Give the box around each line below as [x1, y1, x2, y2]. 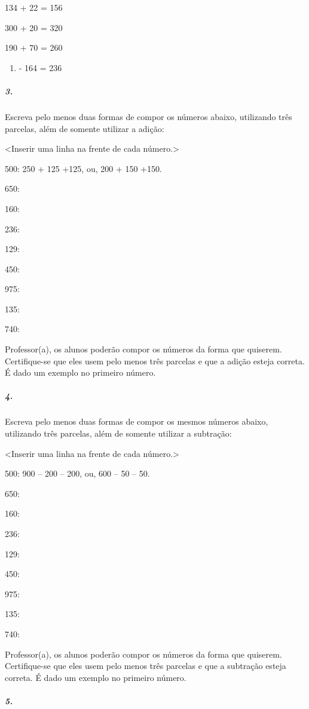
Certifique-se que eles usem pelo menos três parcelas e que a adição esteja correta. [5, 354, 305, 367]
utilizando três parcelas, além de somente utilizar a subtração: [5, 427, 232, 439]
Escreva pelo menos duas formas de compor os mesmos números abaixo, [5, 415, 268, 428]
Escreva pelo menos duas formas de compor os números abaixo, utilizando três [5, 110, 292, 122]
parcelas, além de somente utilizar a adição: [5, 122, 164, 134]
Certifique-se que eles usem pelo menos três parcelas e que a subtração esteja [5, 659, 286, 672]
